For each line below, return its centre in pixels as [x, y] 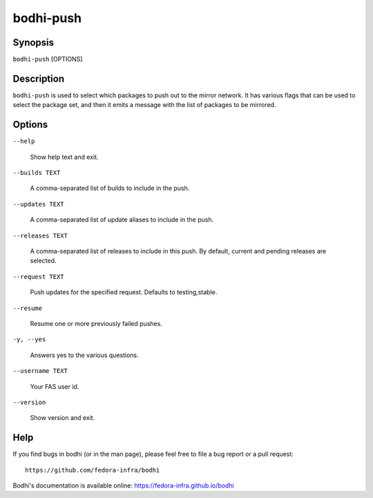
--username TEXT [40, 371]
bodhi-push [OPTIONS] [48, 59]
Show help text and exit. [64, 157]
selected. [43, 261]
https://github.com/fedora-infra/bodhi [93, 470]
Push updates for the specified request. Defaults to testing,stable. [124, 292]
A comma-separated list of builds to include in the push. [110, 188]
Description [39, 78]
